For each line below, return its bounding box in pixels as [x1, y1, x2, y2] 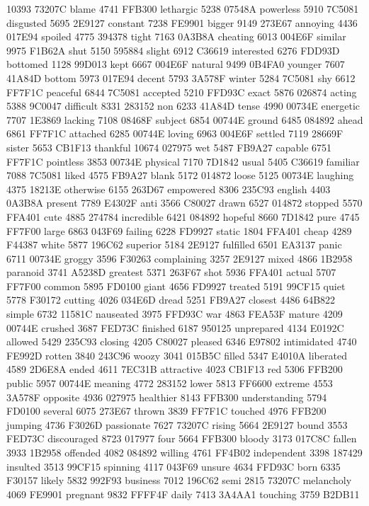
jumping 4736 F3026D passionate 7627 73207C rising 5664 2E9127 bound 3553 [6, 417, 348, 432]
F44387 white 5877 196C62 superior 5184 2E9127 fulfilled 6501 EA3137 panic [6, 237, 342, 252]
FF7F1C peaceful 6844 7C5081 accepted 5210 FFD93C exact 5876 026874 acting [6, 84, 357, 99]
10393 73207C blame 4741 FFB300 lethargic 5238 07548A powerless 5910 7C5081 [6, 1, 359, 16]
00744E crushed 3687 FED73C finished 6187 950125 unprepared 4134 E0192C [6, 320, 344, 335]
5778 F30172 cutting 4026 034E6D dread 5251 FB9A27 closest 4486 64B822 [6, 292, 336, 307]
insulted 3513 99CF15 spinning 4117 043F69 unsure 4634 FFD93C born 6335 [6, 459, 341, 473]
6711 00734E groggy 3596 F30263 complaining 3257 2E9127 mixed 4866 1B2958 [6, 251, 353, 265]
